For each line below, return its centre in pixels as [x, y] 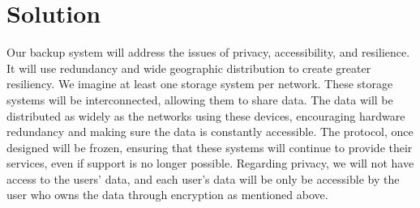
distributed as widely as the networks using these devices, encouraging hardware [206, 115]
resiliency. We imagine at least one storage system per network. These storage [200, 84]
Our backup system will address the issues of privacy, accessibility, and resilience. [208, 52]
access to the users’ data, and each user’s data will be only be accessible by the [203, 178]
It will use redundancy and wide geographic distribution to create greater [189, 68]
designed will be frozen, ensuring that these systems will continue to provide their [210, 147]
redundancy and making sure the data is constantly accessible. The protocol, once [210, 132]
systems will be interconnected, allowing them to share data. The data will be [200, 99]
